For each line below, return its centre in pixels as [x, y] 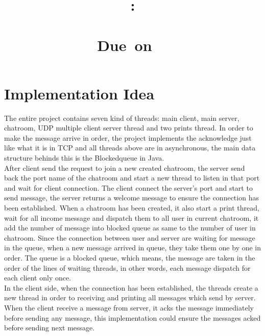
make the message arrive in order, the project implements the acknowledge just [128, 137]
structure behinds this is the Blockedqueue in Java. [84, 158]
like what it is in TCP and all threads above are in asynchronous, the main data [130, 148]
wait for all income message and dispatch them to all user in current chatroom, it [131, 217]
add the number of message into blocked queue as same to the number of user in [130, 228]
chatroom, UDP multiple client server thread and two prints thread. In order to [129, 128]
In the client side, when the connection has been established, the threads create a [131, 287]
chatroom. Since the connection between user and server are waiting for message [130, 237]
